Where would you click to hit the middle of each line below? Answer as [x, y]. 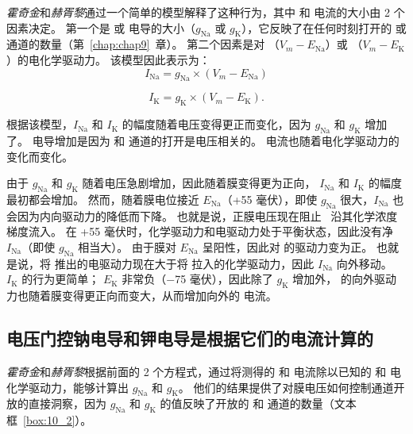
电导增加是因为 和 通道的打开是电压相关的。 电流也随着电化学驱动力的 [216, 140]
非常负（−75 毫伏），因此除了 [197, 279]
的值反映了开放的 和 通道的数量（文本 [258, 403]
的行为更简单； [61, 279]
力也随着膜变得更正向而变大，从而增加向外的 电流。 [142, 296]
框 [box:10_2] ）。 [49, 420]
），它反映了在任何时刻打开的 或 [324, 27]
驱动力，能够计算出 [78, 387]
